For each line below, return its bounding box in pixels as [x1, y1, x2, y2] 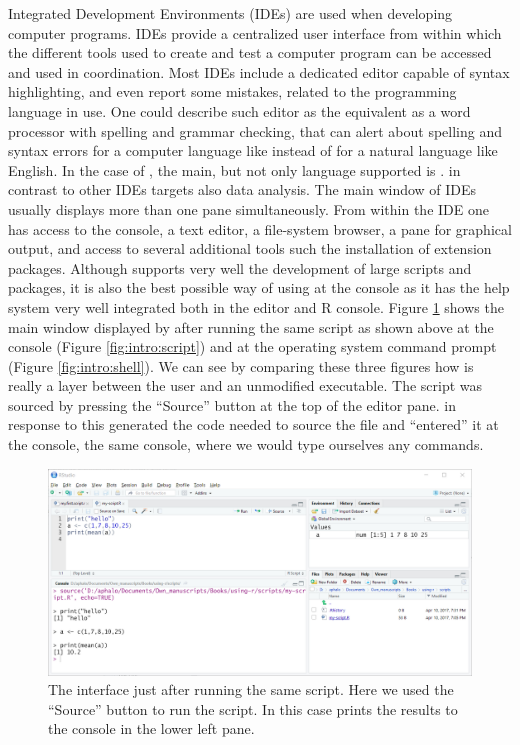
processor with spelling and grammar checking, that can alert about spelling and [8, 120, 503, 141]
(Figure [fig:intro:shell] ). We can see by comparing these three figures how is [8, 355, 474, 376]
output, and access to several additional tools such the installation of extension [8, 238, 492, 259]
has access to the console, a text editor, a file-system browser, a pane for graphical [8, 218, 512, 239]
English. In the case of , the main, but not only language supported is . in [8, 159, 461, 180]
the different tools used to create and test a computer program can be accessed [8, 42, 492, 63]
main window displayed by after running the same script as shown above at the [8, 316, 494, 337]
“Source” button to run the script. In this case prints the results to [48, 698, 458, 719]
